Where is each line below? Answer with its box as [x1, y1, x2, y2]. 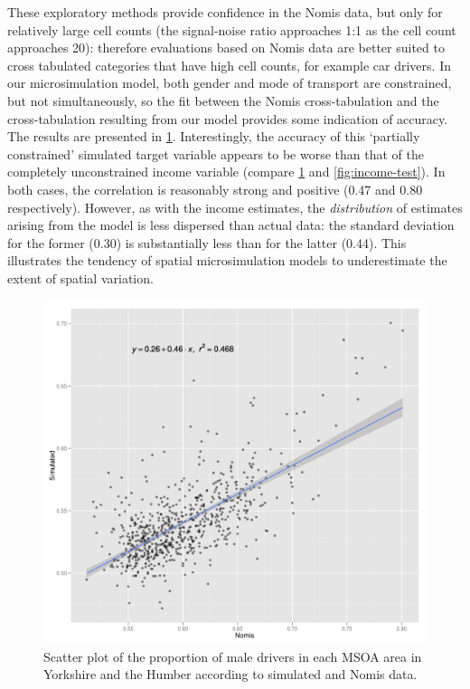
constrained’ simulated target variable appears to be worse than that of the [7, 144, 424, 163]
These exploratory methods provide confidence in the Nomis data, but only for [7, 3, 443, 21]
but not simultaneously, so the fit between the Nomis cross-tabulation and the [7, 91, 439, 110]
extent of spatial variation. [7, 268, 154, 287]
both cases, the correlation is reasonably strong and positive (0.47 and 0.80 [7, 179, 423, 198]
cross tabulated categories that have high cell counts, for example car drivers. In [7, 55, 451, 74]
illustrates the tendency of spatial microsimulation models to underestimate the [7, 251, 447, 270]
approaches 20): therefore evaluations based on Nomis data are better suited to [7, 38, 445, 57]
